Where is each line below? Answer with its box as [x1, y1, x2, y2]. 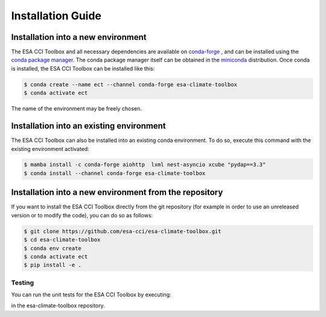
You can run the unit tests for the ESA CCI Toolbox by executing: [11, 291, 171, 298]
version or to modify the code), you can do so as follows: [11, 211, 153, 219]
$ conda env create [24, 245, 81, 252]
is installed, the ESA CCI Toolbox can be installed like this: [11, 65, 155, 72]
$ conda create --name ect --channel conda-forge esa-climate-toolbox [24, 81, 238, 88]
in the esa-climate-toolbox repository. [11, 302, 105, 309]
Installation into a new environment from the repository [11, 187, 223, 197]
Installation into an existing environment [11, 121, 166, 131]
